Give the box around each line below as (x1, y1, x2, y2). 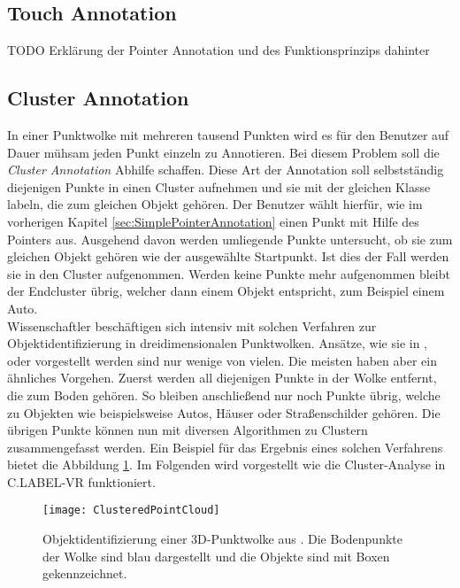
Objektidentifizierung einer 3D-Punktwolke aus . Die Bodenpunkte (42, 530, 402, 548)
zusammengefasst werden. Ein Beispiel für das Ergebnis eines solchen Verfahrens (7, 437, 443, 456)
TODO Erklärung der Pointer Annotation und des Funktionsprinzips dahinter (7, 41, 430, 59)
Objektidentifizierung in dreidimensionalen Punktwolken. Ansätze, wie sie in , (7, 334, 428, 352)
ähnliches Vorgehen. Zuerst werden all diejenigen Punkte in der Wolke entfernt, (7, 368, 437, 387)
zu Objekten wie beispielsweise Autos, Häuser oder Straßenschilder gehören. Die (7, 403, 441, 422)
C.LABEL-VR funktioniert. (7, 472, 156, 491)
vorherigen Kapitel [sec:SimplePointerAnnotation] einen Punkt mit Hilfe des (7, 212, 419, 230)
